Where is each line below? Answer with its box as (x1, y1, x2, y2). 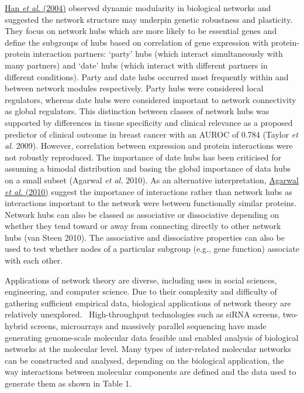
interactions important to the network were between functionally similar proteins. (5, 197, 297, 209)
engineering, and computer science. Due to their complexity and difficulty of (5, 285, 277, 298)
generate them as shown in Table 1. (5, 377, 132, 389)
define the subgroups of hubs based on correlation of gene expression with (5, 36, 268, 48)
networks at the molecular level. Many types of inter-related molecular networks (5, 343, 291, 355)
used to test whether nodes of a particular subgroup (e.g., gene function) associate (5, 242, 299, 255)
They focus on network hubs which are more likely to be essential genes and (5, 25, 277, 37)
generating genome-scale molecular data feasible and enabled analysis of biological (5, 331, 299, 343)
